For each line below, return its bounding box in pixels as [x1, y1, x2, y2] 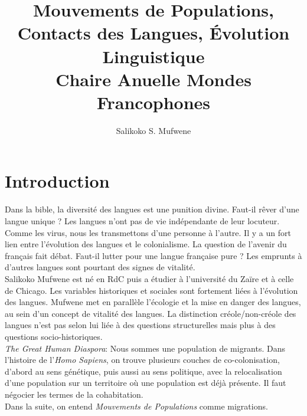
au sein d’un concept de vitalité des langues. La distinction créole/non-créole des [5, 307, 296, 319]
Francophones [96, 90, 211, 114]
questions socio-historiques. [5, 330, 103, 342]
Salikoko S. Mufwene [116, 124, 191, 136]
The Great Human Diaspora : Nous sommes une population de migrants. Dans [5, 342, 286, 354]
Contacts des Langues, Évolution [17, 21, 290, 45]
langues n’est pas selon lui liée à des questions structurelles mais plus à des [5, 319, 276, 331]
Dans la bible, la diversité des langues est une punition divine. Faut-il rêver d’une [5, 203, 299, 215]
